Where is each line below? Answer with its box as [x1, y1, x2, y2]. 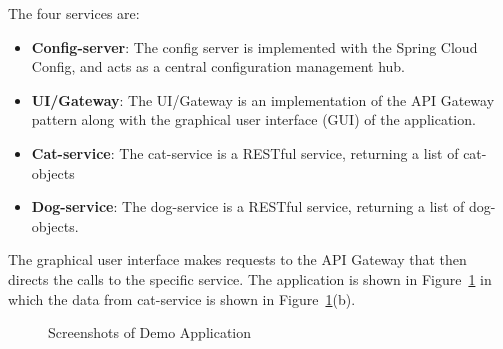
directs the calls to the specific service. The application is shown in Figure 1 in [8, 268, 492, 289]
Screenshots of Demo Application [48, 322, 251, 343]
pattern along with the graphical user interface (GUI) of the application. [31, 109, 476, 130]
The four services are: [8, 3, 140, 23]
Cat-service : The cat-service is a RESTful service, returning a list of [31, 142, 459, 163]
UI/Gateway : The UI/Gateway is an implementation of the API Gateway [31, 89, 495, 110]
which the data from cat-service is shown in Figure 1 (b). [8, 288, 356, 309]
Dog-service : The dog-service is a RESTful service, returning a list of [31, 196, 465, 217]
